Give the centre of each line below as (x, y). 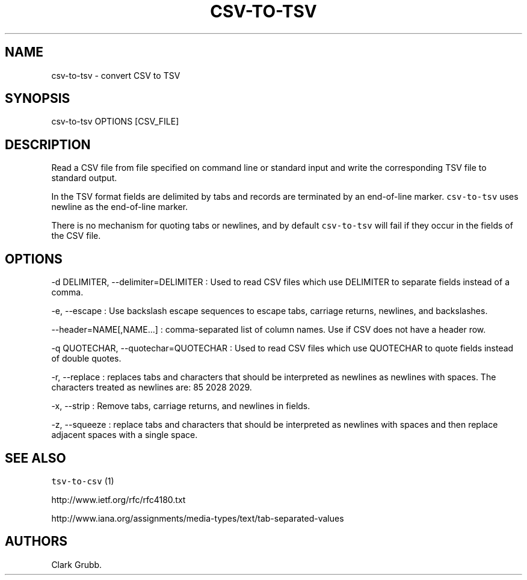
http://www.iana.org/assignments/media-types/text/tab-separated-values (198, 518)
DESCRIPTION (48, 144)
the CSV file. (76, 236)
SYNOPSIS (38, 99)
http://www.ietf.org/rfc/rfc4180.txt (119, 499)
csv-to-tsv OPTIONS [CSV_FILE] (115, 122)
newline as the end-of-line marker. (120, 207)
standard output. (84, 178)
